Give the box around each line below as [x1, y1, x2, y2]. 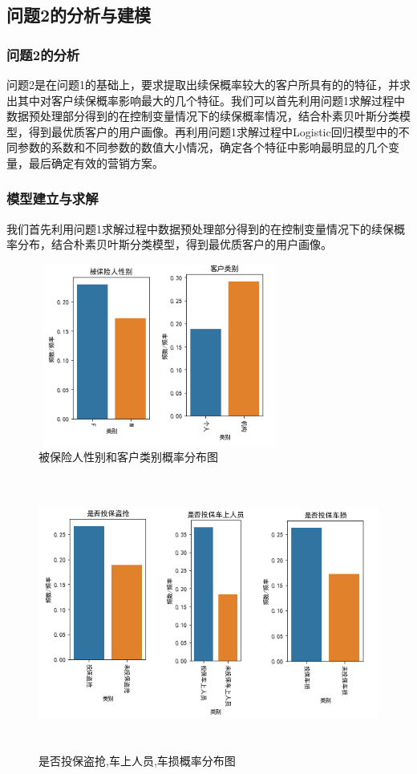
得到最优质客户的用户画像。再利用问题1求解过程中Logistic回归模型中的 [28, 123, 399, 140]
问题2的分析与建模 [6, 2, 152, 27]
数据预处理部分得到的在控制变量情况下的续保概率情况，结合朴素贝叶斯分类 [6, 107, 399, 124]
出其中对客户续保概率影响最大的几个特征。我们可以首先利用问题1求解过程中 [6, 91, 405, 108]
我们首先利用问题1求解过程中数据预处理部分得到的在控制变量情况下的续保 [6, 220, 394, 237]
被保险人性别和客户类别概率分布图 [38, 448, 218, 465]
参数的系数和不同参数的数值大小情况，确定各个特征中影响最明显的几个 [17, 139, 388, 156]
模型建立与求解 [6, 188, 99, 209]
